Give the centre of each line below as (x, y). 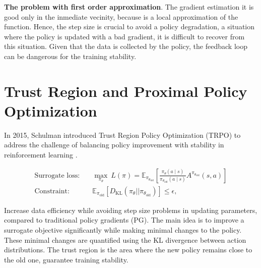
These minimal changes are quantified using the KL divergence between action (125, 239)
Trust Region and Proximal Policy (126, 91)
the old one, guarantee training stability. (66, 259)
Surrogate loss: (57, 175)
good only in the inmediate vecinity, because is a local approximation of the (121, 16)
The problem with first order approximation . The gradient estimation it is (129, 7)
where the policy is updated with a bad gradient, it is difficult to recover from (124, 36)
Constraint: (52, 191)
